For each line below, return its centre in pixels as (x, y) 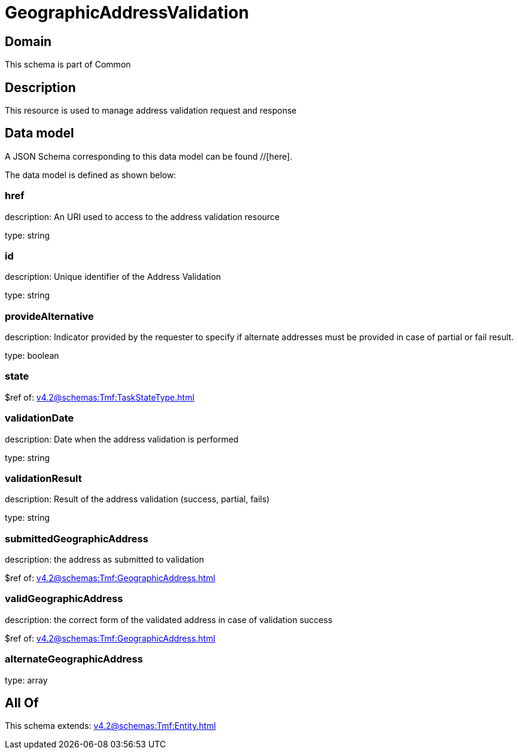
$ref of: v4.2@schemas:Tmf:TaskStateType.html (100, 397)
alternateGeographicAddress (74, 659)
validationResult (43, 478)
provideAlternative (49, 316)
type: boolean (32, 356)
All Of (22, 703)
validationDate (39, 418)
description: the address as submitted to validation (105, 560)
